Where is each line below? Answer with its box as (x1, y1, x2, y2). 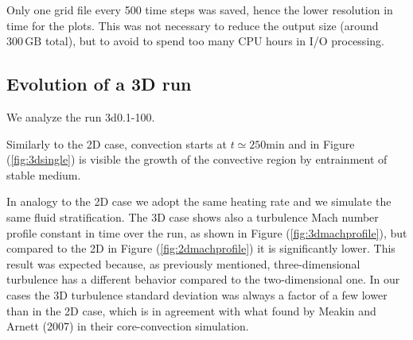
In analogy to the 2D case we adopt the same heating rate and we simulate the (6, 193, 392, 210)
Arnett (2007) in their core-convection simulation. (6, 318, 249, 334)
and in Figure (288, 135, 355, 152)
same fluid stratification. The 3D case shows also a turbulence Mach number (6, 208, 379, 225)
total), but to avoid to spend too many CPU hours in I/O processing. (45, 33, 384, 49)
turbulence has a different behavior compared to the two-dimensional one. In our (6, 271, 400, 288)
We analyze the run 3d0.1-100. (6, 108, 155, 125)
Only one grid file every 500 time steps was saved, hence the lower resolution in (6, 2, 393, 17)
